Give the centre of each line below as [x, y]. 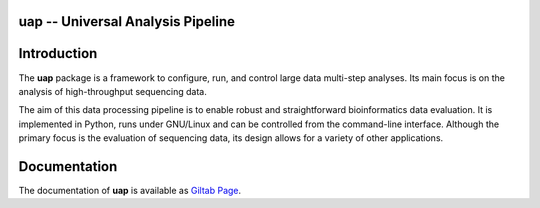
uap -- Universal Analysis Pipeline [126, 21]
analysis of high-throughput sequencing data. [112, 91]
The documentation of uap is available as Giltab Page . [130, 190]
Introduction [58, 53]
